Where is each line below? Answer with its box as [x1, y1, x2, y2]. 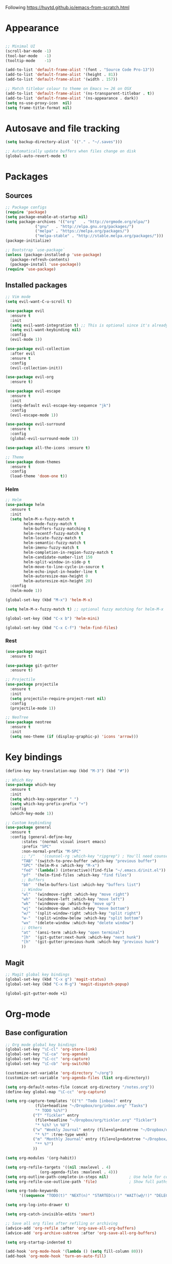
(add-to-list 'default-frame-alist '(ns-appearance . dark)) [5, 95, 139, 101]
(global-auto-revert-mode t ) [5, 153, 68, 159]
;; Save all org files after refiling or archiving [5, 1221, 118, 1226]
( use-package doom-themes [5, 459, 60, 464]
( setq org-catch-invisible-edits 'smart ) [5, 1212, 95, 1217]
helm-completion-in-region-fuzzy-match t [24, 550, 114, 555]
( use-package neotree [5, 719, 52, 725]
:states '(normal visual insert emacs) [21, 839, 106, 845]
